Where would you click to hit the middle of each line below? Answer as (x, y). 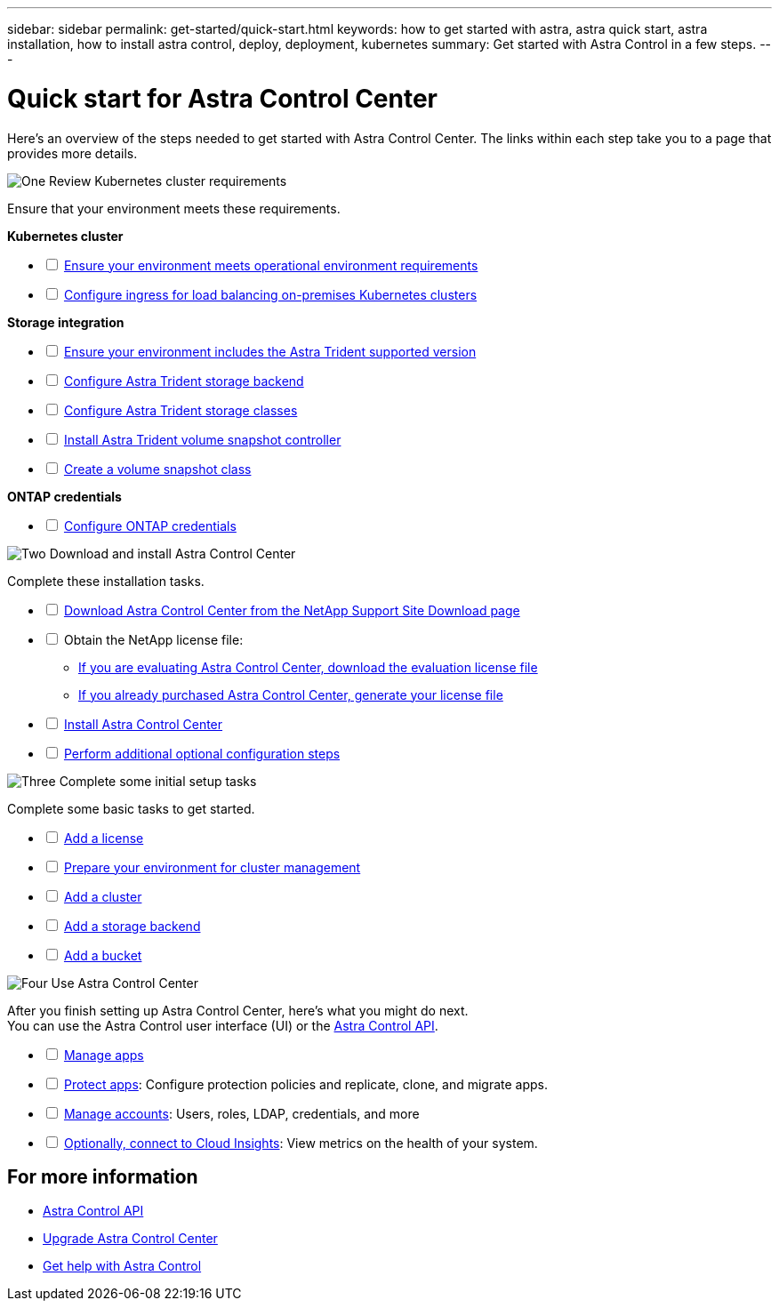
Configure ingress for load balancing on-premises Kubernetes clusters (270, 294)
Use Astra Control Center (124, 983)
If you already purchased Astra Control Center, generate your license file (291, 694)
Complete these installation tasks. (106, 581)
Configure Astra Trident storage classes (181, 410)
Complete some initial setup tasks (158, 781)
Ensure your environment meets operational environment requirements (271, 265)
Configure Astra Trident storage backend (184, 381)
